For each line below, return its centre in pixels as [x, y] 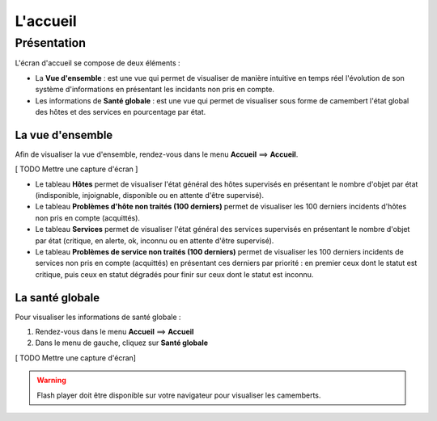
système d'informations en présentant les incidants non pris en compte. [155, 90]
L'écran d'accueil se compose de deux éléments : [98, 63]
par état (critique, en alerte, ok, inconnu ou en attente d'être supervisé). [155, 240]
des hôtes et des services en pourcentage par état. [121, 112]
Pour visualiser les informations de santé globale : [98, 317]
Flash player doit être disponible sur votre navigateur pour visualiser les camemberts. [179, 395]
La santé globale [57, 298]
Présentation [51, 43]
